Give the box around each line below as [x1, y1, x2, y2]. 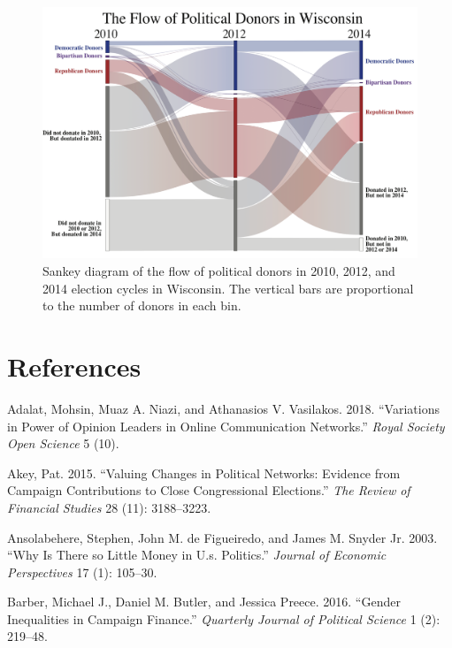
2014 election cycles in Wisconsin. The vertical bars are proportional [42, 278, 414, 297]
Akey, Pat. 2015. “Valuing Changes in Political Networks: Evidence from [7, 463, 401, 482]
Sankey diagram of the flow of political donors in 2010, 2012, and [42, 262, 395, 280]
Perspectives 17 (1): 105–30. [7, 562, 157, 581]
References [7, 348, 142, 385]
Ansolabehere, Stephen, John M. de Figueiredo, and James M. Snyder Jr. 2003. [7, 528, 438, 546]
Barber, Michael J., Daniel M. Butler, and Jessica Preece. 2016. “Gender [7, 592, 401, 611]
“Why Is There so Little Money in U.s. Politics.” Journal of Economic [7, 545, 387, 564]
